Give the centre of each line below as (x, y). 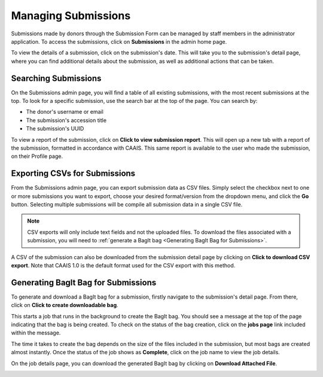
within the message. (36, 333)
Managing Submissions (71, 16)
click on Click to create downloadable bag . (65, 305)
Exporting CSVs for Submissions (73, 174)
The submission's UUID (55, 129)
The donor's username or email (65, 112)
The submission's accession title (66, 120)
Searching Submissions (56, 78)
